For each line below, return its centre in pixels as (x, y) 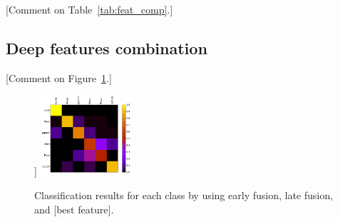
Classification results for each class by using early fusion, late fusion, (184, 195)
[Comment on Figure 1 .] (59, 77)
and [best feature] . (74, 209)
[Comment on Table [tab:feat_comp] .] (89, 9)
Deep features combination (107, 47)
